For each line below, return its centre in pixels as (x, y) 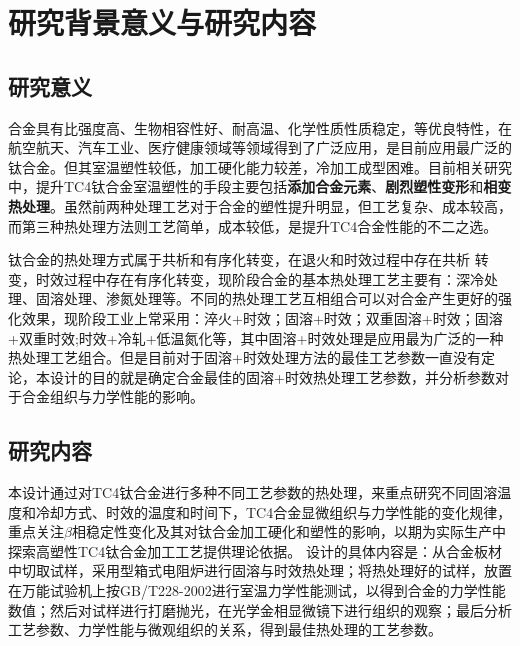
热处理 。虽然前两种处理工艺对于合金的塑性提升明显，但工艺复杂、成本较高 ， (260, 205)
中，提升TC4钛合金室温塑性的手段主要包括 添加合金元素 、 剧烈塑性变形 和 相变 (260, 186)
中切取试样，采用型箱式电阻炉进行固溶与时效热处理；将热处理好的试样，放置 (260, 570)
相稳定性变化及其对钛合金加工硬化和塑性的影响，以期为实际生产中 (288, 531)
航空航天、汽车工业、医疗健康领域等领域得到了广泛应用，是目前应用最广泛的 (260, 147)
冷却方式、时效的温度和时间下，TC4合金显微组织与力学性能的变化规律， (273, 511)
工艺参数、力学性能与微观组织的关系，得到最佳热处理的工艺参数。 (225, 629)
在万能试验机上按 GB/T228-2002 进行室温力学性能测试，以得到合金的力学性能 (257, 590)
